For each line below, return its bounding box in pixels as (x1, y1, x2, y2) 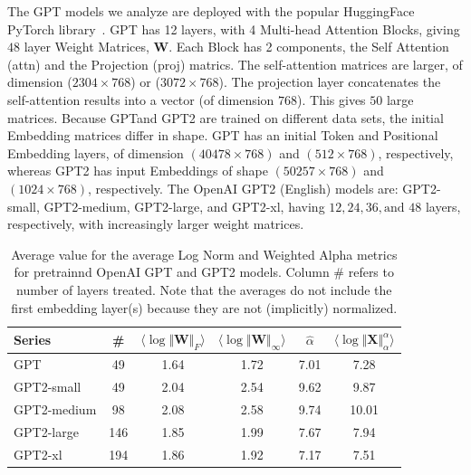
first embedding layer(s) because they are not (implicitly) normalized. (11, 298, 398, 317)
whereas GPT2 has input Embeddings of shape (7, 161, 268, 180)
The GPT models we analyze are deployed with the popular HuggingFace (7, 2, 415, 20)
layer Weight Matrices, (24, 37, 149, 56)
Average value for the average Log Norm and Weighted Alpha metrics (11, 244, 398, 263)
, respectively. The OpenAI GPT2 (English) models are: (88, 178, 399, 197)
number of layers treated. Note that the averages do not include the (16, 280, 392, 299)
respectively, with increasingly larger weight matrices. (7, 214, 304, 233)
